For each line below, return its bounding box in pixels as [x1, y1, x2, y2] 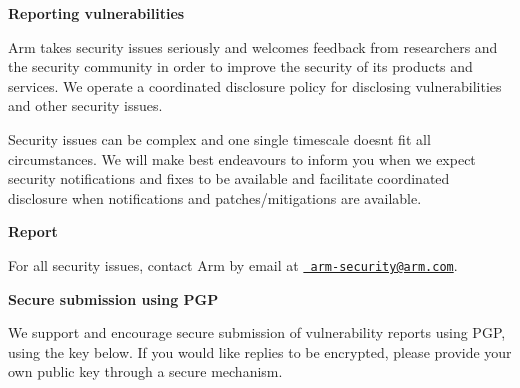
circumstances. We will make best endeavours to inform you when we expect [8, 148, 476, 169]
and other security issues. [8, 95, 163, 116]
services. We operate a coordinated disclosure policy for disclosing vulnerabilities [8, 75, 502, 96]
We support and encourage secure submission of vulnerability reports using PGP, [8, 322, 506, 343]
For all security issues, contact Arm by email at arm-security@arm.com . [8, 254, 458, 275]
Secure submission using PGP [8, 288, 219, 309]
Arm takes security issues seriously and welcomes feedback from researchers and [8, 36, 498, 57]
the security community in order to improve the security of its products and [8, 56, 473, 77]
